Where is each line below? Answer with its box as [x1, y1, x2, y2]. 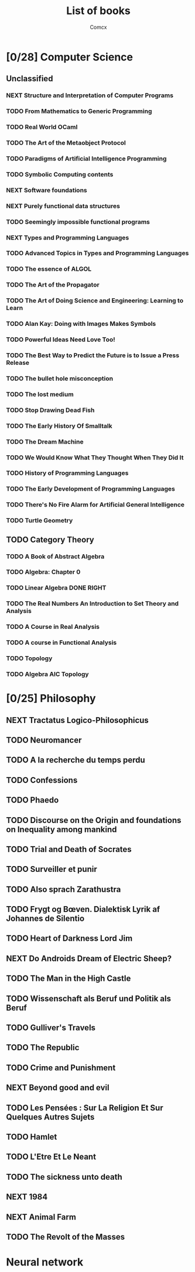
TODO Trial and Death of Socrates [6, 844, 132, 854]
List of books [66, 4, 131, 18]
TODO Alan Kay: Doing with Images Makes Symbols [6, 319, 156, 328]
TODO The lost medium [6, 390, 74, 398]
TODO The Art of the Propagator [6, 281, 100, 289]
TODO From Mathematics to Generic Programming [6, 107, 152, 115]
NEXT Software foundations [6, 186, 87, 194]
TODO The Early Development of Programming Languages [6, 485, 176, 493]
